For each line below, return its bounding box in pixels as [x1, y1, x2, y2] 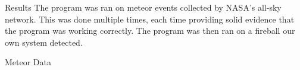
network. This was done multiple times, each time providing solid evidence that [5, 12, 295, 25]
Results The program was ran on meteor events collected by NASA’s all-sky [5, 1, 282, 13]
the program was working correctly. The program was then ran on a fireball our [5, 24, 295, 37]
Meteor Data [5, 56, 52, 68]
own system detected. [5, 36, 83, 48]
